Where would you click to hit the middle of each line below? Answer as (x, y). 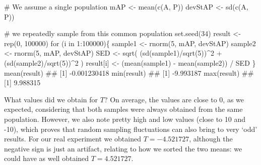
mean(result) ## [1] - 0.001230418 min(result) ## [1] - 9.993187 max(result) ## (129, 72)
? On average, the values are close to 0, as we (174, 99)
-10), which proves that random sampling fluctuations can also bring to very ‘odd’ (131, 129)
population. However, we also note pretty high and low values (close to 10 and (125, 119)
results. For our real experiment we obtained (73, 139)
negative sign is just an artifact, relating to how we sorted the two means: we (123, 148)
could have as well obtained (47, 158)
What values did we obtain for (51, 99)
